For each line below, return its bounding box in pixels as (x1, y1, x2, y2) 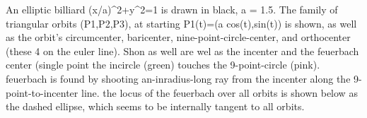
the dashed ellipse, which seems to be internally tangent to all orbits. (6, 99, 305, 114)
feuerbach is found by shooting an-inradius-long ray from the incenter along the (6, 71, 351, 85)
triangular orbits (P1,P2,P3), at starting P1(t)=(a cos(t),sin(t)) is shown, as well (6, 16, 357, 30)
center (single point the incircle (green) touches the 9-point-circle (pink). (6, 57, 320, 72)
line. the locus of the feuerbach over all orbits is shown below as (81, 85, 358, 100)
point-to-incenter (6, 85, 78, 100)
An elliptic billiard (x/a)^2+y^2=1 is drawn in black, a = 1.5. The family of (6, 2, 338, 16)
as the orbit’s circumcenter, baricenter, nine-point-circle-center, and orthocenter (6, 30, 351, 45)
